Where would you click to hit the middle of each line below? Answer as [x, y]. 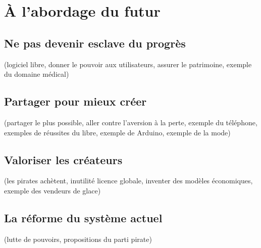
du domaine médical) [37, 74]
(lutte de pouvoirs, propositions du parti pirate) [78, 239]
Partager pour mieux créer [75, 101]
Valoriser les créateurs [63, 159]
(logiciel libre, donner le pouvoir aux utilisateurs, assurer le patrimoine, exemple [128, 64]
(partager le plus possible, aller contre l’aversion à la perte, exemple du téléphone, [131, 122]
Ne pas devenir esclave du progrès [95, 43]
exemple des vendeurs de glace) [53, 190]
